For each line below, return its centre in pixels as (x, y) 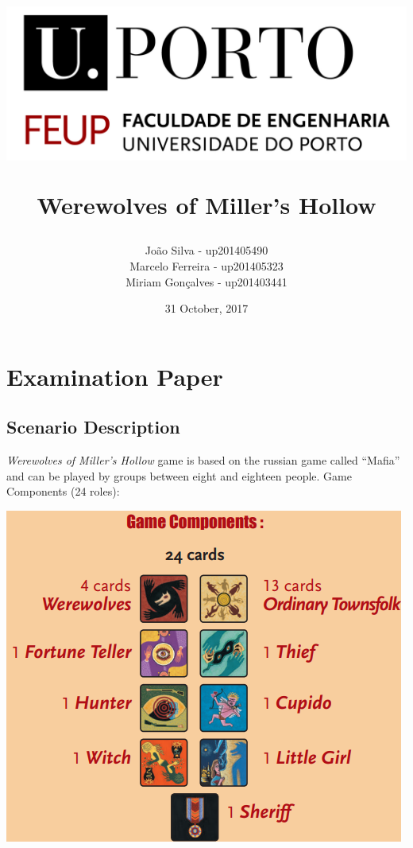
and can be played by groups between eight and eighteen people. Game (179, 475)
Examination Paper (115, 376)
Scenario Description (93, 427)
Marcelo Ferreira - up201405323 (206, 266)
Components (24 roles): (63, 491)
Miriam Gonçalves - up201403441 (206, 281)
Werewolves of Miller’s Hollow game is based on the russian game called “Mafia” (203, 460)
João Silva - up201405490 (206, 250)
